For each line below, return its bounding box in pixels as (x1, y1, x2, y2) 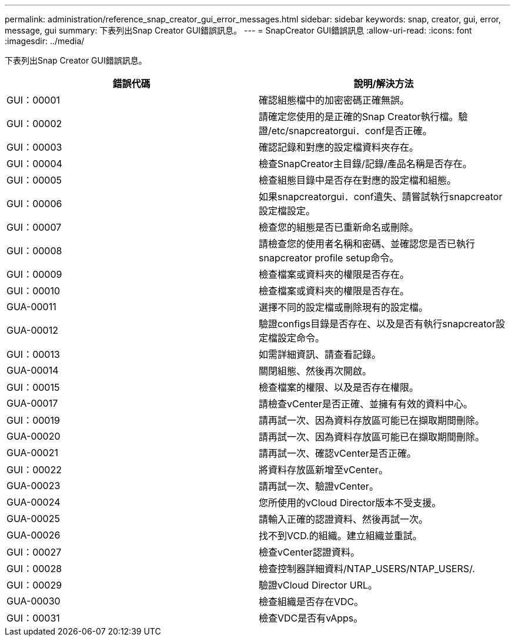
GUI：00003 (6, 141, 62, 153)
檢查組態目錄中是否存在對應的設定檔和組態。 (259, 174, 457, 186)
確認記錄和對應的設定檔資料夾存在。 (259, 141, 419, 153)
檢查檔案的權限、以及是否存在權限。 (259, 381, 419, 393)
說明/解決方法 (353, 78, 414, 89)
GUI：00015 (6, 381, 60, 393)
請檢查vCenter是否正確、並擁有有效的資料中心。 (259, 398, 473, 410)
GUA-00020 (6, 430, 61, 442)
